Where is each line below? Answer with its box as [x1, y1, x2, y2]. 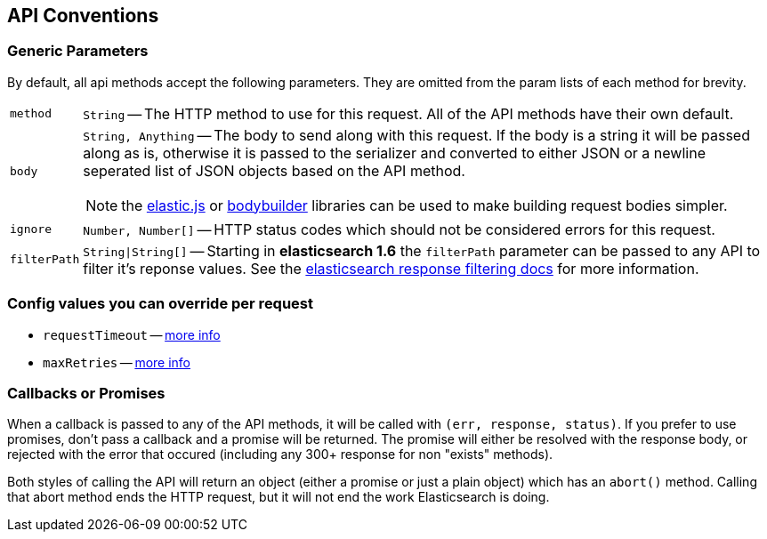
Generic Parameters [7, 42, 149, 60]
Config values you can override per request [7, 294, 314, 313]
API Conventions [7, 4, 159, 27]
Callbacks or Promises [7, 383, 166, 402]
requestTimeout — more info [43, 326, 221, 342]
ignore [10, 222, 52, 237]
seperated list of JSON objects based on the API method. [83, 161, 465, 180]
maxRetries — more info [43, 354, 191, 370]
